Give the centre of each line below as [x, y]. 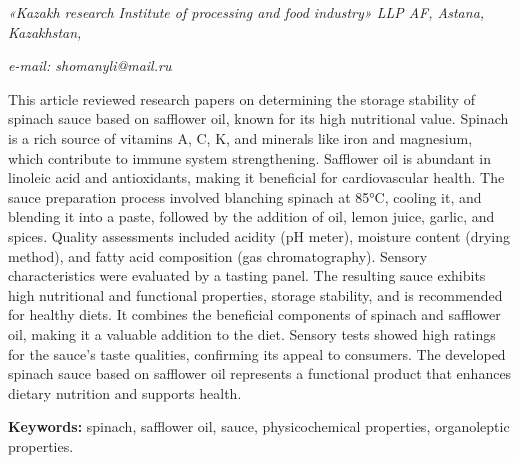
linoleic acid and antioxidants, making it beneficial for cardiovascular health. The [256, 177]
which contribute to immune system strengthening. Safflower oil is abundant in [250, 157]
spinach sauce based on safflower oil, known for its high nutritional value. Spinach [258, 118]
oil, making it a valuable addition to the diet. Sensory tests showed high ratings [252, 333]
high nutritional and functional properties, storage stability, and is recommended [255, 294]
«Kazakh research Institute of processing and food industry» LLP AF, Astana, [246, 12]
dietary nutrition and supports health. [125, 392]
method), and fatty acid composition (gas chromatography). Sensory [218, 255]
